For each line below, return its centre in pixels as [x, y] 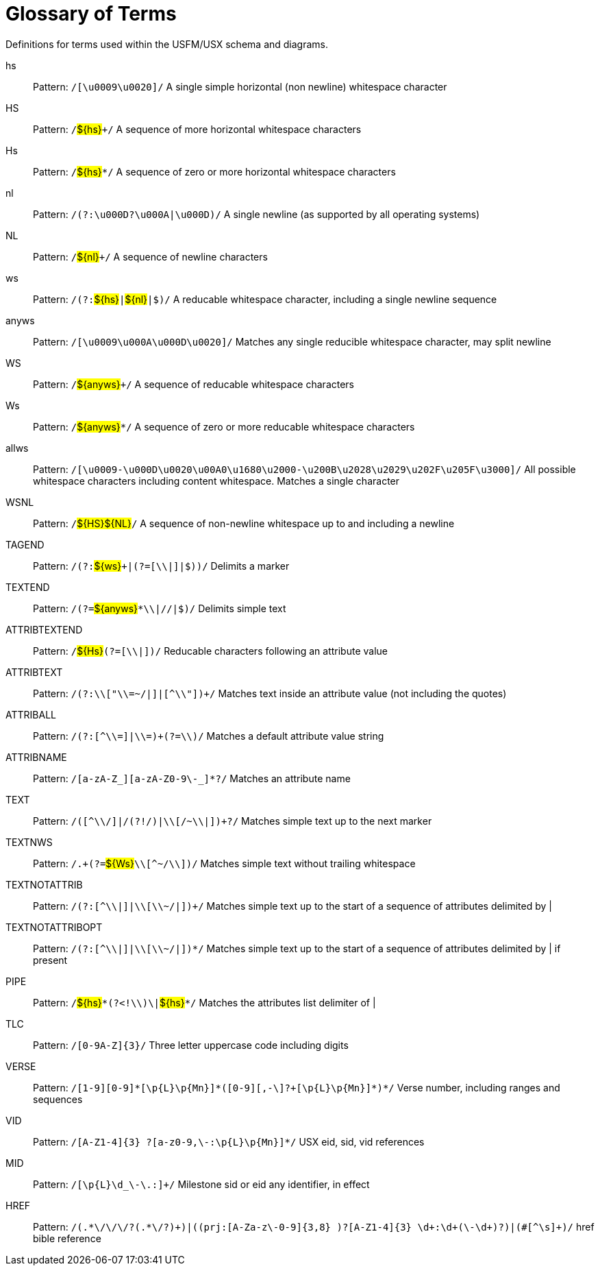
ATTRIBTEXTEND [44, 629]
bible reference [67, 1238]
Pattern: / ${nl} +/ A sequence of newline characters [150, 256]
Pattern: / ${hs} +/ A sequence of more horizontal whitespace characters [197, 129]
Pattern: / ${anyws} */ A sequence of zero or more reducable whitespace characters [224, 426]
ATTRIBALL [31, 714]
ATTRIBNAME [36, 757]
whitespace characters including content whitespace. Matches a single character [216, 481]
